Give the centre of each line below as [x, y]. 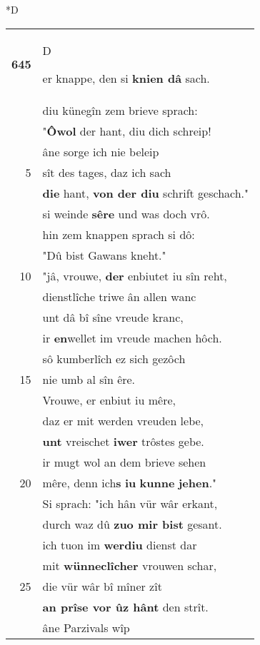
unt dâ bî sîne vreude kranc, [113, 317]
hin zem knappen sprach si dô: [119, 234]
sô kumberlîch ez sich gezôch [114, 358]
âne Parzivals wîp [86, 627]
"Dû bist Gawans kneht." [104, 255]
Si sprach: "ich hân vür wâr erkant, [130, 503]
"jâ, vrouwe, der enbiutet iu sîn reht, [135, 275]
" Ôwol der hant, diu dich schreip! [127, 131]
